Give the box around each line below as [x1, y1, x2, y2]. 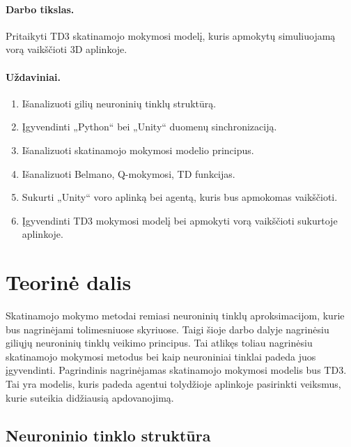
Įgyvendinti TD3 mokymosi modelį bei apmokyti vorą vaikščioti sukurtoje [22, 213, 338, 227]
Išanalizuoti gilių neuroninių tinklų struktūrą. [22, 96, 217, 110]
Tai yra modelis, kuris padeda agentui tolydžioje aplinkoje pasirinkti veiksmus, [6, 377, 341, 391]
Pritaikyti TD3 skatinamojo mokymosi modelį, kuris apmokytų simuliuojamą [6, 28, 336, 43]
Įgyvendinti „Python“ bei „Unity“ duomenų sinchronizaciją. [22, 119, 277, 134]
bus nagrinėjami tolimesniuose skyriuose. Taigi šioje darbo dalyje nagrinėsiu [6, 321, 329, 336]
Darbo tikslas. [6, 1, 75, 16]
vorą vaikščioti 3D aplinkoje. [6, 42, 127, 56]
